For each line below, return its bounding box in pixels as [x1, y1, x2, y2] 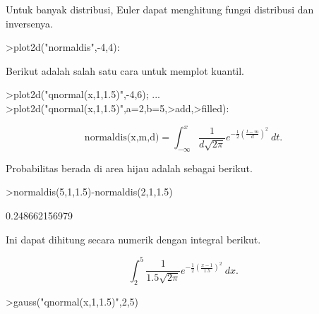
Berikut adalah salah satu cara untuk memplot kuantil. [6, 63, 245, 78]
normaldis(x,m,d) [84, 133, 159, 143]
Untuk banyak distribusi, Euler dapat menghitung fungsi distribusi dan [6, 2, 314, 16]
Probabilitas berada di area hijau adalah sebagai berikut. [6, 160, 253, 175]
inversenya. [6, 16, 54, 30]
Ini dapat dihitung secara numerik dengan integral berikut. [6, 231, 261, 246]
